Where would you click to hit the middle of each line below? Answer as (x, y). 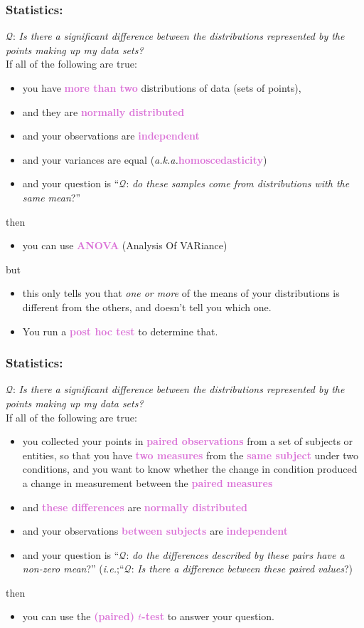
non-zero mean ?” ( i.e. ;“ (73, 569)
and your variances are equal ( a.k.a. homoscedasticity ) (145, 159)
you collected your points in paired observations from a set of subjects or (188, 441)
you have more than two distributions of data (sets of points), (162, 88)
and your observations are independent (111, 136)
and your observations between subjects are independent (155, 531)
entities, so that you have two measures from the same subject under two (191, 455)
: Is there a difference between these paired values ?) (242, 569)
